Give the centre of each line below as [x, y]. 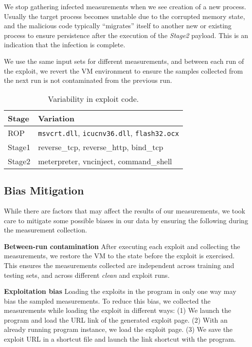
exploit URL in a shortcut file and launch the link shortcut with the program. [120, 339]
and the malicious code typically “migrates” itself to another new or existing [118, 26]
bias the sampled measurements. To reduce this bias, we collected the [107, 300]
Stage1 [19, 147]
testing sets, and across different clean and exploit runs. [87, 275]
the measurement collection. [45, 230]
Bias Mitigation [44, 190]
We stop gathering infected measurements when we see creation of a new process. [125, 6]
